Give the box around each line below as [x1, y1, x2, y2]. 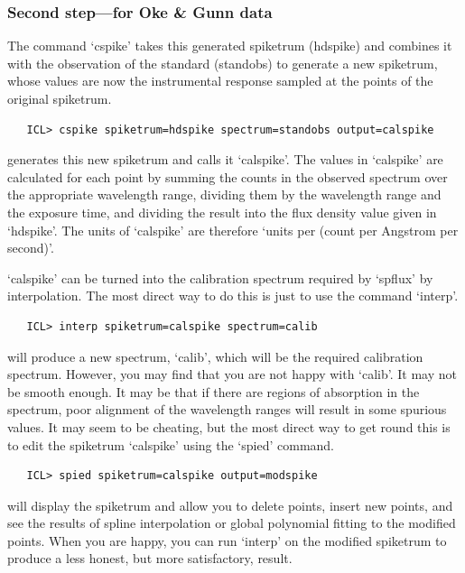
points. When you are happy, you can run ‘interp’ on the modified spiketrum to [7, 531, 447, 550]
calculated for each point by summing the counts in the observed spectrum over [7, 167, 448, 186]
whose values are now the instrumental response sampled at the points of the [7, 71, 433, 90]
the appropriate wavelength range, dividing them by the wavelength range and [7, 185, 442, 204]
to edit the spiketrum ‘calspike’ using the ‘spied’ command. [7, 435, 335, 454]
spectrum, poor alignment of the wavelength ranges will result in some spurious [7, 400, 447, 419]
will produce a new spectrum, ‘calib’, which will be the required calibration [7, 347, 423, 365]
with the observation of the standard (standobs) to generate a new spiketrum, [7, 53, 438, 72]
